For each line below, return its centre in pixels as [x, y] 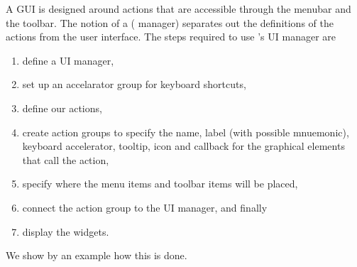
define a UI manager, [68, 60]
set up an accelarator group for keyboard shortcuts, [134, 84]
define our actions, [62, 108]
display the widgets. [66, 231]
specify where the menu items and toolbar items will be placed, [160, 184]
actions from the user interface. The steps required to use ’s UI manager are [171, 37]
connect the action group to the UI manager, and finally [145, 207]
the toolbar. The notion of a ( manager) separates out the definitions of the [170, 22]
